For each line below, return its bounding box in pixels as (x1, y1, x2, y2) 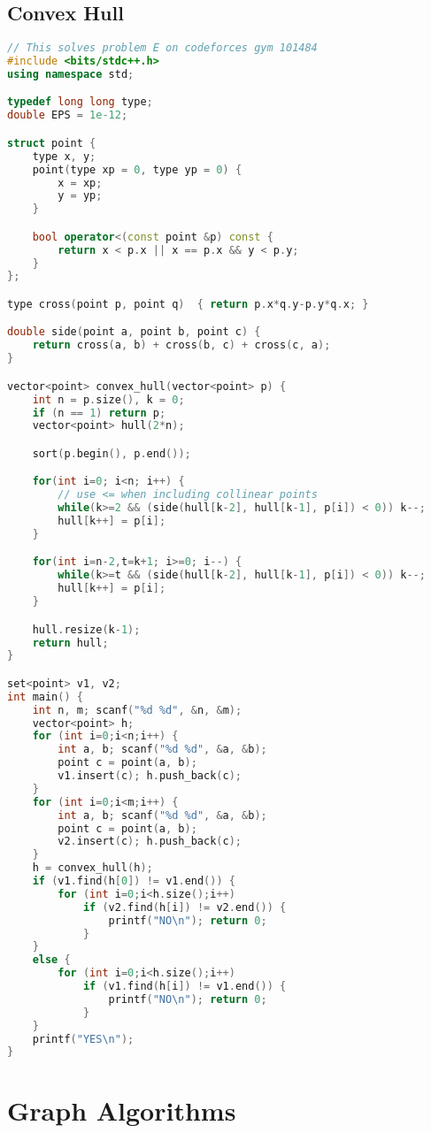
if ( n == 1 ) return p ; (32, 406, 166, 419)
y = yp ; (58, 189, 103, 203)
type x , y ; (32, 149, 96, 163)
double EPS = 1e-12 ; (7, 109, 128, 122)
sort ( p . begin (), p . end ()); (32, 447, 191, 460)
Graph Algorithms (7, 1092, 236, 1129)
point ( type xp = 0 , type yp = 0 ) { (32, 163, 242, 176)
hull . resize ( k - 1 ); (32, 623, 141, 636)
